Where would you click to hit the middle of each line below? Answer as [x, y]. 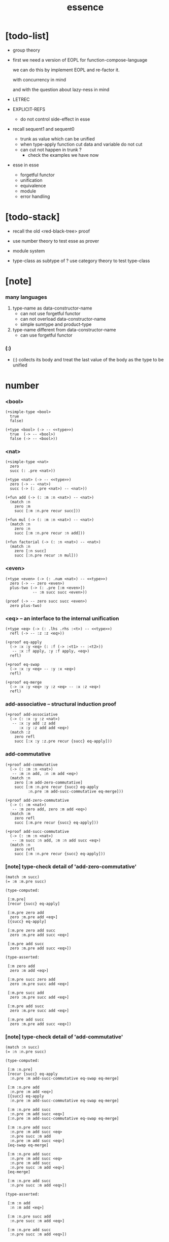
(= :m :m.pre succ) [26, 881]
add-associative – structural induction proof [61, 704]
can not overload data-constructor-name [63, 319]
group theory [26, 50]
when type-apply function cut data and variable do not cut [81, 144]
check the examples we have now [63, 155]
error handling [35, 196]
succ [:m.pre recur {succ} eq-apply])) [57, 823]
